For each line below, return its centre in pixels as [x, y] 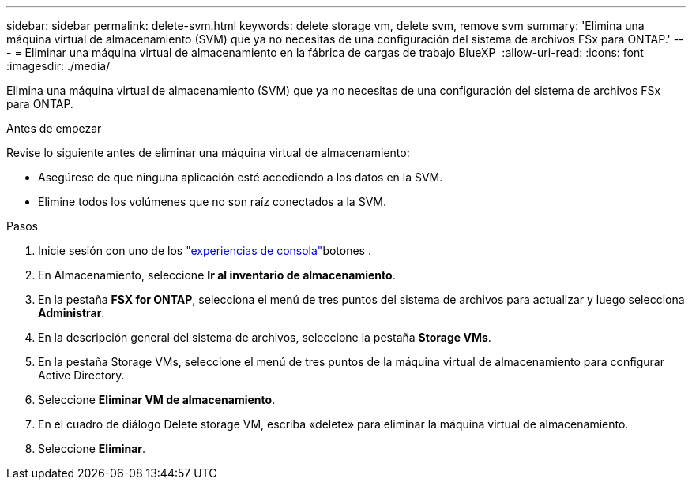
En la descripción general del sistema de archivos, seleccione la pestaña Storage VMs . [265, 337]
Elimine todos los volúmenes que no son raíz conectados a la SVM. [212, 202]
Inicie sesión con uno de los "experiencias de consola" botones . [205, 250]
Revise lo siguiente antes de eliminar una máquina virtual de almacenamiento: [208, 153]
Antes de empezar [54, 128]
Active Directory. [81, 375]
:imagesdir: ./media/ [58, 66]
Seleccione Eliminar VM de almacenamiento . [157, 400]
